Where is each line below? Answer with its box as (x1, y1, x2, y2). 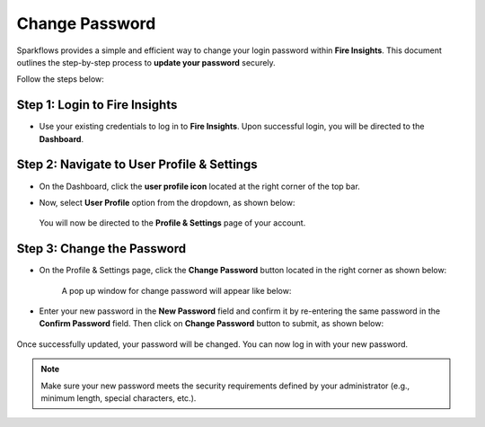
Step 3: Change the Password (16, 241, 187, 256)
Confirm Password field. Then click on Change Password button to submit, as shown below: (39, 318, 384, 329)
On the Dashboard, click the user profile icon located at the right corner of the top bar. (39, 181, 361, 191)
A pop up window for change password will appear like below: (61, 285, 292, 296)
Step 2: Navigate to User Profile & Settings (16, 157, 258, 173)
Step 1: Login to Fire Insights (16, 97, 178, 112)
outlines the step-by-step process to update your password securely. (16, 57, 276, 67)
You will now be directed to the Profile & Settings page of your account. (39, 218, 306, 228)
